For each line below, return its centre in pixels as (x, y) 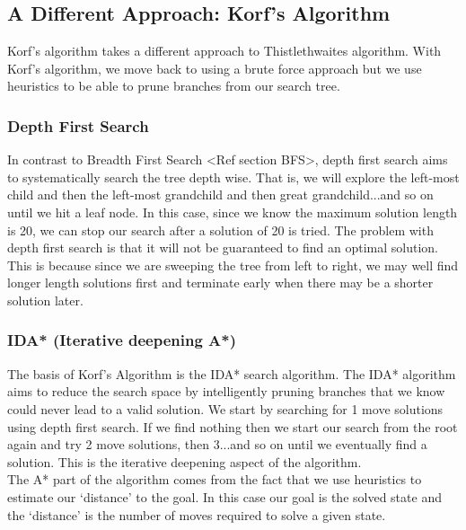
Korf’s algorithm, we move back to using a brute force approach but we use (215, 68)
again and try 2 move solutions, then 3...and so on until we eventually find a (217, 444)
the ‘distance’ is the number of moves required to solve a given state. (197, 514)
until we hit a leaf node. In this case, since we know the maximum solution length (233, 212)
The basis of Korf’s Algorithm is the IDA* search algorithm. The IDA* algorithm (232, 373)
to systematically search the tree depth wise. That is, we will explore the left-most (233, 177)
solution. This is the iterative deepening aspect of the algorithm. (185, 461)
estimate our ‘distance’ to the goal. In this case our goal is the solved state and (224, 496)
